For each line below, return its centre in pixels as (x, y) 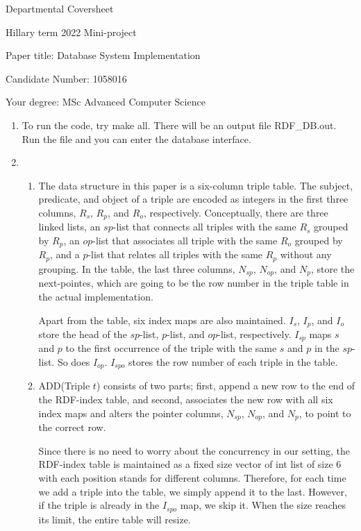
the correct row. (72, 427)
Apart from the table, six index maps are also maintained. (162, 320)
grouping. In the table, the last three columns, (137, 268)
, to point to (325, 413)
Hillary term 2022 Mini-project (71, 32)
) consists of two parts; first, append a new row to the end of (226, 386)
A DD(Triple (64, 386)
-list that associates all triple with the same (185, 240)
